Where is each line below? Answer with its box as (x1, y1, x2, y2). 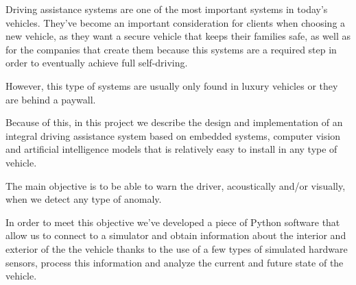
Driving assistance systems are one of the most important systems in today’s (5, 2, 328, 16)
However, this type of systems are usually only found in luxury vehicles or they (5, 78, 338, 92)
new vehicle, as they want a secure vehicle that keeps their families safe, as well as (5, 29, 351, 43)
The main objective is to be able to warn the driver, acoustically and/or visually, (5, 178, 346, 193)
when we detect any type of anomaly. (5, 192, 162, 206)
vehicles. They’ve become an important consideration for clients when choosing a (5, 15, 346, 29)
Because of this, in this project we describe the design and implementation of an (5, 115, 343, 129)
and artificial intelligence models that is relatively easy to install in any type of (5, 142, 337, 156)
